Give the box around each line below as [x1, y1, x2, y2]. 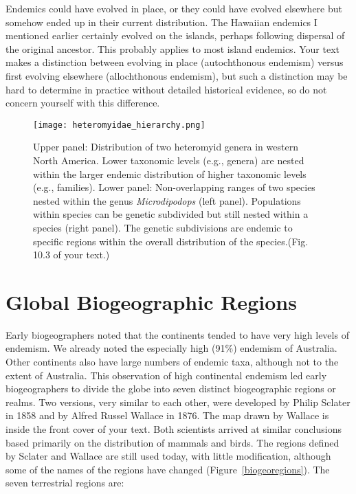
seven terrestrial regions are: [5, 475, 124, 490]
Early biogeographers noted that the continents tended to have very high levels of [5, 327, 349, 341]
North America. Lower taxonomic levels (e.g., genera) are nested [33, 153, 304, 167]
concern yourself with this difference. [5, 96, 160, 110]
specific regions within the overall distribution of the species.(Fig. [33, 234, 309, 248]
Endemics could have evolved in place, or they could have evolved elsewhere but [5, 1, 342, 15]
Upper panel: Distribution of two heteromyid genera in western [33, 139, 298, 154]
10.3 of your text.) [33, 247, 110, 262]
